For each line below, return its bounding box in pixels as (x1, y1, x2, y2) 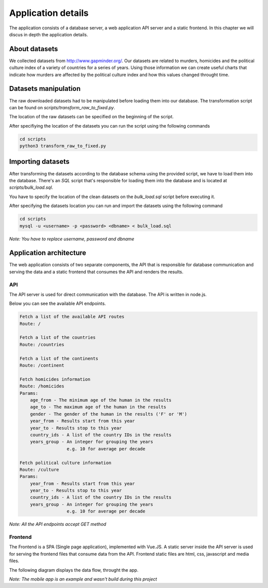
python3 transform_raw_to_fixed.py (19, 143, 106, 149)
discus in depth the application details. (9, 31, 88, 37)
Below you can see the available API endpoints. (9, 300, 106, 306)
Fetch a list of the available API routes (19, 314, 125, 320)
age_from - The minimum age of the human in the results (30, 397, 172, 403)
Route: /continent (19, 363, 65, 368)
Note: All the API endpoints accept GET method (9, 521, 107, 527)
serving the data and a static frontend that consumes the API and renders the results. (9, 269, 184, 275)
